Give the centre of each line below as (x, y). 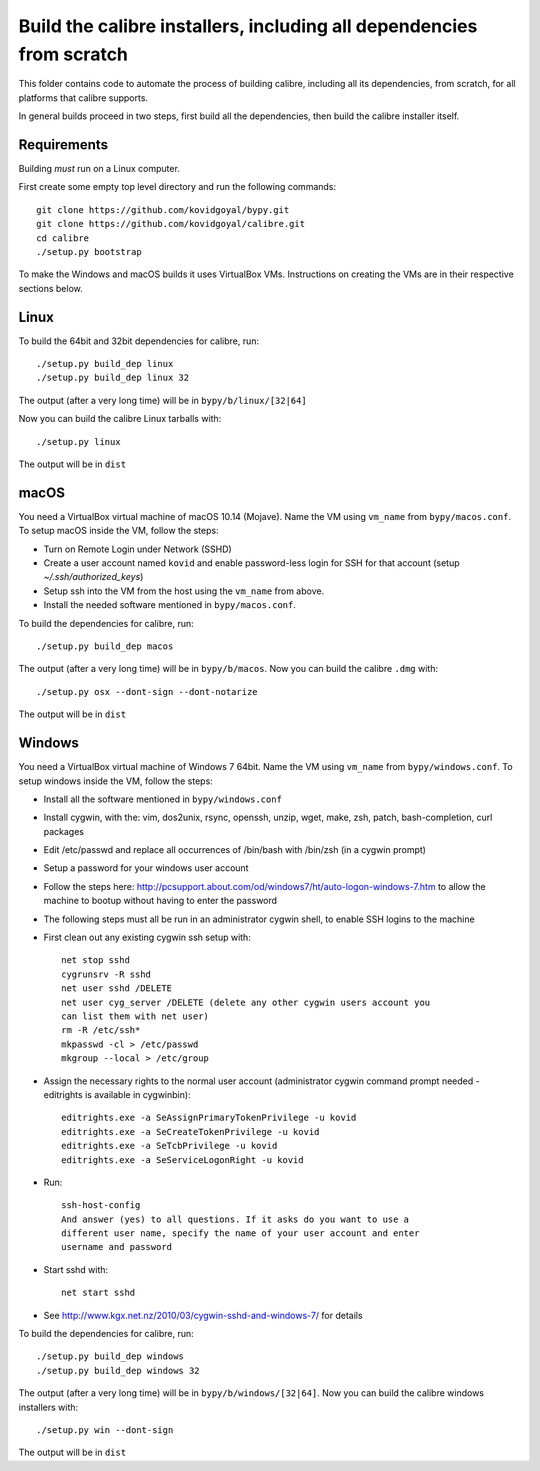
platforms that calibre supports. (83, 97)
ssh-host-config (101, 1205)
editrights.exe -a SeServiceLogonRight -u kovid (182, 1159)
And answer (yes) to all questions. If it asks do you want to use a (235, 1219)
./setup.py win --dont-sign (105, 1429)
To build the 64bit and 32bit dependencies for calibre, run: (139, 341)
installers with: (48, 1407)
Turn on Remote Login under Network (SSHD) (137, 549)
